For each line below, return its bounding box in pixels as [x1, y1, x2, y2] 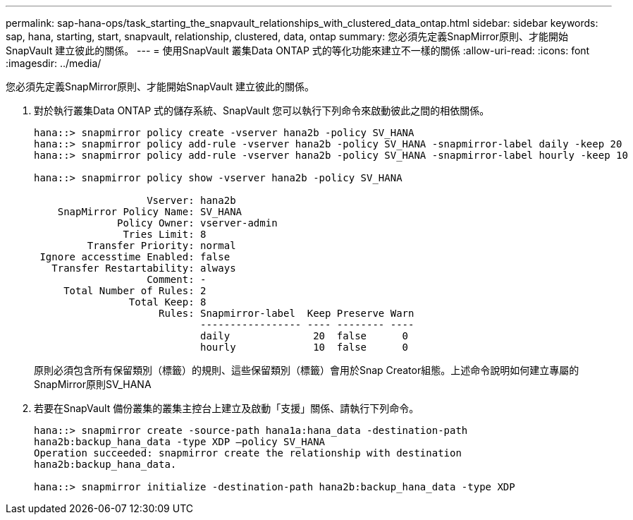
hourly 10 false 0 [200, 341, 409, 353]
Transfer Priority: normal [87, 240, 236, 251]
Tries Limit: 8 [123, 229, 207, 240]
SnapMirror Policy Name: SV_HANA [57, 206, 242, 217]
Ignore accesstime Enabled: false [39, 251, 231, 262]
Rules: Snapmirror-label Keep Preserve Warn [159, 308, 414, 319]
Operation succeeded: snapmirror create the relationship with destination [34, 447, 462, 459]
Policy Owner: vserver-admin [117, 217, 278, 229]
